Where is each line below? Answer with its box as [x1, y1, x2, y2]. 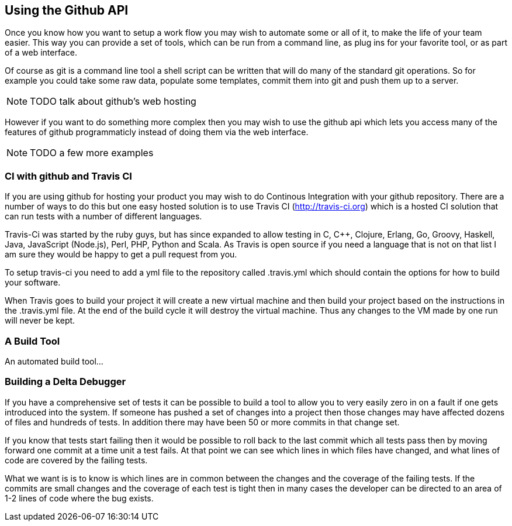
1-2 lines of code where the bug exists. [5, 493, 154, 503]
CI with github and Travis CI [5, 170, 132, 182]
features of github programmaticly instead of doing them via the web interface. [5, 127, 309, 137]
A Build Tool [5, 335, 60, 347]
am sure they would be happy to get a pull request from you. [5, 249, 237, 260]
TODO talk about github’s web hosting [30, 95, 196, 108]
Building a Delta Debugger [5, 376, 126, 388]
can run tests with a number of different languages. [5, 211, 202, 222]
